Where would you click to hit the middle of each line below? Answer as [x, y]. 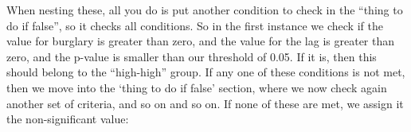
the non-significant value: [68, 119]
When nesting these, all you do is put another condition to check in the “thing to [205, 10]
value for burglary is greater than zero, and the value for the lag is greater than [201, 41]
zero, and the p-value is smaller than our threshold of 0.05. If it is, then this [192, 56]
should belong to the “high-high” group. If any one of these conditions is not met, [206, 72]
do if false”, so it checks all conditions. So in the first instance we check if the [195, 25]
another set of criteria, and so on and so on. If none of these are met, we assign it [205, 103]
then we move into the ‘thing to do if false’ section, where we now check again [197, 87]
